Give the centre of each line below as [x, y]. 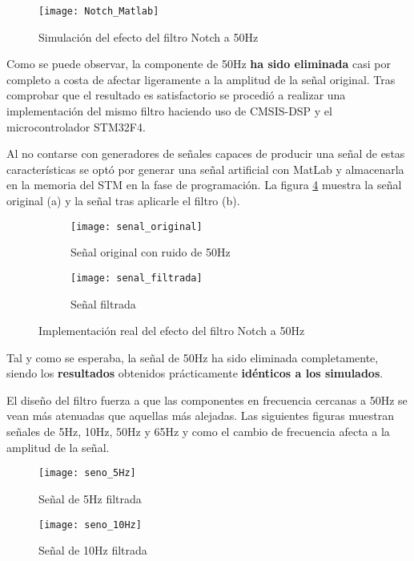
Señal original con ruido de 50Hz [151, 252]
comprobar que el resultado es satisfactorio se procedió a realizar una [176, 95]
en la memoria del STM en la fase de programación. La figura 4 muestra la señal [204, 185]
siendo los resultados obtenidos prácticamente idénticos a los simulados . [195, 373]
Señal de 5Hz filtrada [90, 498]
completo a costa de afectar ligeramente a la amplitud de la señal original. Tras [201, 79]
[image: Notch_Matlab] [99, 11]
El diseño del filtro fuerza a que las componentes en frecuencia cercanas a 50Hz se [207, 400]
